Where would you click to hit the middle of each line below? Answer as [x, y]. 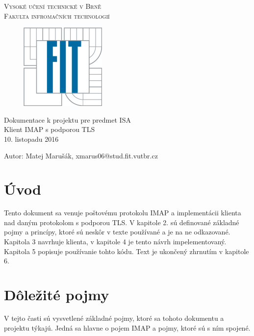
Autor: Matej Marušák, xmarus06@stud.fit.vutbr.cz [81, 155]
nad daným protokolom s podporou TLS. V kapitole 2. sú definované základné [122, 222]
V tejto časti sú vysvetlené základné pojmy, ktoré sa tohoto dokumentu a [114, 318]
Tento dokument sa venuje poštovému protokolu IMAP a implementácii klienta [123, 213]
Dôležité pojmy [57, 295]
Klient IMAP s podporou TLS [50, 129]
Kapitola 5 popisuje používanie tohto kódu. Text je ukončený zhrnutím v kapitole [127, 251]
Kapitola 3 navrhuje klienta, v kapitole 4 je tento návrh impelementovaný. [115, 242]
